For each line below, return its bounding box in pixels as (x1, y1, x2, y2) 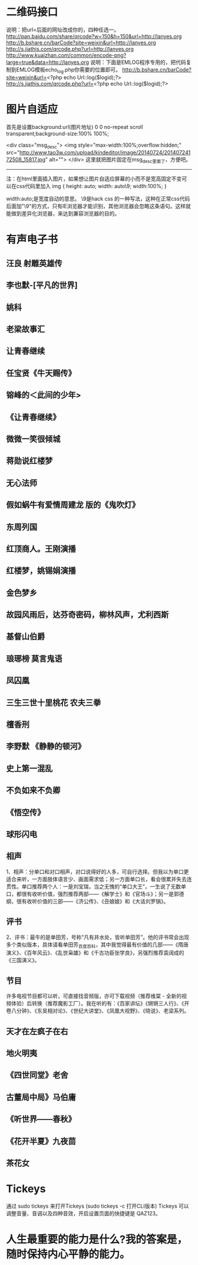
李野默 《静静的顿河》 (6, 741, 85, 751)
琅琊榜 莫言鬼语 (6, 653, 62, 663)
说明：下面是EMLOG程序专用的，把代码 (90, 59, 187, 66)
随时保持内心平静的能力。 (6, 1248, 131, 1261)
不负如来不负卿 (6, 785, 61, 796)
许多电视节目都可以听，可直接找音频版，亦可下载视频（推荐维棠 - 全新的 (6, 992, 182, 1000)
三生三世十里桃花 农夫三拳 (6, 698, 101, 708)
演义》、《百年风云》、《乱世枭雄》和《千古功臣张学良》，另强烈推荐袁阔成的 (6, 949, 184, 956)
